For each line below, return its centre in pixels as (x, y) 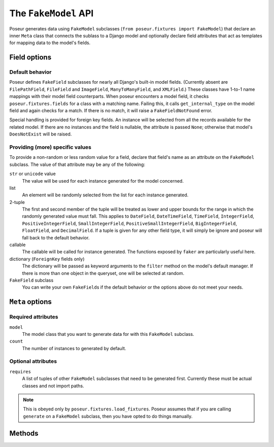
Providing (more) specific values (50, 147)
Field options (30, 58)
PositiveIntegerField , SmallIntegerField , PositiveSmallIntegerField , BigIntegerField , (130, 223)
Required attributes (34, 317)
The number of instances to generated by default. (74, 348)
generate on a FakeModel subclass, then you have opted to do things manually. (108, 416)
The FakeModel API (52, 13)
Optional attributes (33, 361)
